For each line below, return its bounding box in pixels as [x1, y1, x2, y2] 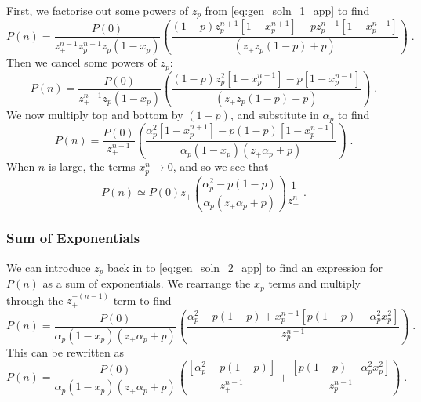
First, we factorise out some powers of [6, 2, 188, 18]
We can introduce [6, 259, 91, 275]
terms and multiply [268, 275, 361, 292]
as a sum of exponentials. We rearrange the [42, 275, 251, 292]
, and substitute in [230, 106, 319, 122]
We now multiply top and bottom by [6, 106, 183, 122]
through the [6, 292, 64, 308]
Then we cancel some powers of [6, 54, 157, 71]
